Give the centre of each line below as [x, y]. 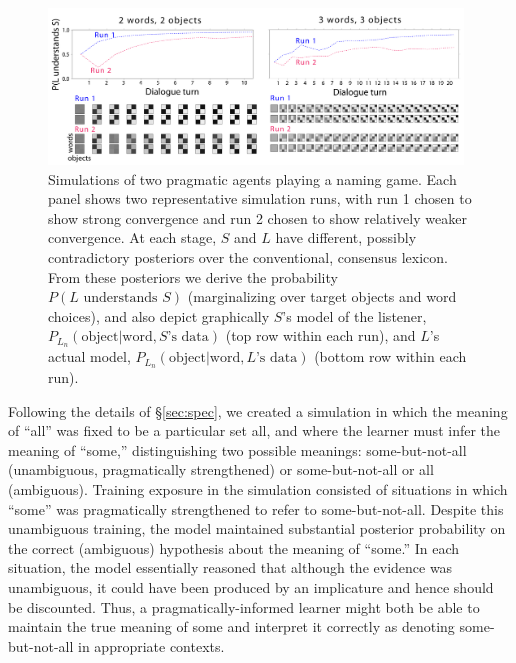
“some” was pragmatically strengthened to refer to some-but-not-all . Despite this [256, 508]
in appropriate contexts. [151, 645]
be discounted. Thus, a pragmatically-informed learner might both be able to [244, 606]
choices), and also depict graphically [159, 315]
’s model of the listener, [354, 315]
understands [120, 298]
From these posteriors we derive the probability [193, 276]
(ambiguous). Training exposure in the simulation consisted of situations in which [258, 489]
